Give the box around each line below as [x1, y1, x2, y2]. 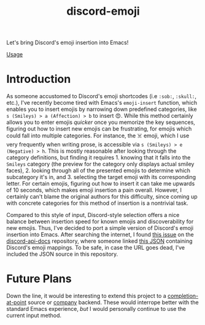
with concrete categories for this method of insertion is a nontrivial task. [6, 199, 188, 207]
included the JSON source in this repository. [6, 250, 118, 258]
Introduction [6, 72, 71, 86]
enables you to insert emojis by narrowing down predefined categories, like [6, 105, 198, 113]
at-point [6, 299, 26, 306]
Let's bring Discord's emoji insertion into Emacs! [6, 39, 129, 47]
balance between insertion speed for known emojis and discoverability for [6, 218, 194, 225]
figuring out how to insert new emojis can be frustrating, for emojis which [6, 125, 192, 132]
